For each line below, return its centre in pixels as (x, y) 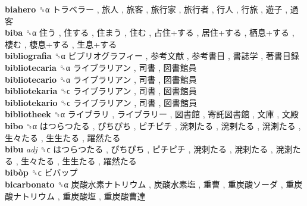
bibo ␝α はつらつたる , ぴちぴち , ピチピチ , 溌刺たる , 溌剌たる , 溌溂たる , (153, 125)
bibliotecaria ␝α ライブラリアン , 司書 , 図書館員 (101, 67)
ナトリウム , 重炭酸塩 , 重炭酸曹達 (79, 196)
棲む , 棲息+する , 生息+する (61, 44)
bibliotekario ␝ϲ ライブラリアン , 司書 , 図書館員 (101, 102)
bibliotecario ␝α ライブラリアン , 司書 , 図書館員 (101, 79)
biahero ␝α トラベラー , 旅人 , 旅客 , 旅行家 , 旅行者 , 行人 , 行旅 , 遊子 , (146, 9)
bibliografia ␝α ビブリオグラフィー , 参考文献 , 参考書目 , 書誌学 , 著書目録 (152, 56)
